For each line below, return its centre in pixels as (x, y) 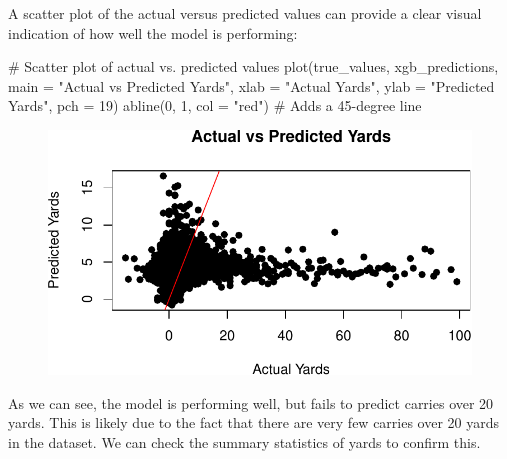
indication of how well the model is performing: (153, 32)
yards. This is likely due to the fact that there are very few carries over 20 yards (254, 422)
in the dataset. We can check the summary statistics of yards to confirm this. (244, 442)
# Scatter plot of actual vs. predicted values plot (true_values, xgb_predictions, (253, 66)
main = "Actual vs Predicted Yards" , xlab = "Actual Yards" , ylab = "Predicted (251, 85)
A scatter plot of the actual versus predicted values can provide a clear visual (245, 13)
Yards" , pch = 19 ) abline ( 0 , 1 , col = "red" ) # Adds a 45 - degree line (215, 105)
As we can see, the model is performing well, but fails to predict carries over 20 (251, 402)
